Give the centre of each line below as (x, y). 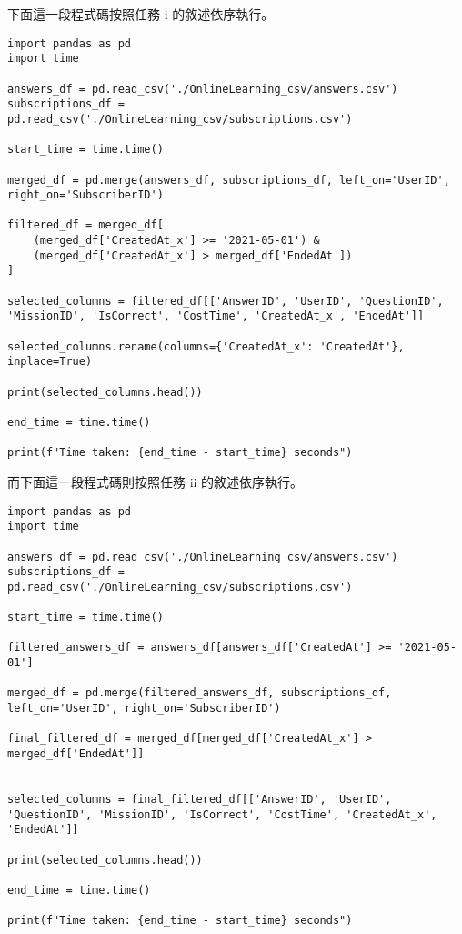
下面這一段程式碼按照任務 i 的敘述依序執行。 (141, 14)
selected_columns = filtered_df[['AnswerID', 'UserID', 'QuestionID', (226, 301)
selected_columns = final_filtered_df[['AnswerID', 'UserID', (200, 800)
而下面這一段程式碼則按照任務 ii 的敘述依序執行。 (156, 481)
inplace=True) (50, 362)
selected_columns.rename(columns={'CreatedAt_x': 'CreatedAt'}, (206, 346)
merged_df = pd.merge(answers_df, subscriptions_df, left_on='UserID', (229, 180)
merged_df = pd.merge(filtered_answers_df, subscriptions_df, (200, 693)
